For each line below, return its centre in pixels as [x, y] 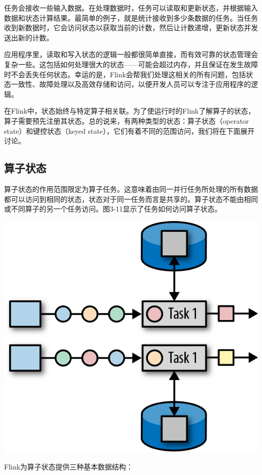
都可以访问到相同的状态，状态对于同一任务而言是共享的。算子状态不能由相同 [131, 199]
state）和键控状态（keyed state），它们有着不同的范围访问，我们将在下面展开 [129, 130]
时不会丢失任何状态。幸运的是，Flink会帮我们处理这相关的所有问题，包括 [125, 74]
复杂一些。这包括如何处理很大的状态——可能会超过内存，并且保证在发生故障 [131, 64]
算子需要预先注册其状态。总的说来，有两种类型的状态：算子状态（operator [126, 120]
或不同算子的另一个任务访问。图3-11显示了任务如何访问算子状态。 [113, 209]
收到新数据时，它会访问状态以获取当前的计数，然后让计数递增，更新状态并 [127, 28]
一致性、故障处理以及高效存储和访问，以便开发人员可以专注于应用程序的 [131, 84]
